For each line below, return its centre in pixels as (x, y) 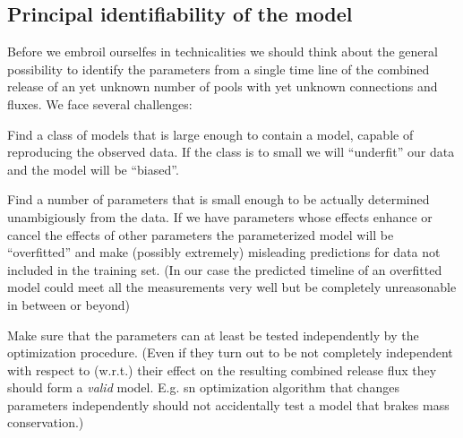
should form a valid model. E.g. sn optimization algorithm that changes (203, 387)
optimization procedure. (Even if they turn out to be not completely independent (230, 352)
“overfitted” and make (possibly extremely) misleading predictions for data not (224, 252)
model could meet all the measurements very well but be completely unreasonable (232, 287)
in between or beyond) (69, 304)
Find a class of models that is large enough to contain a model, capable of (210, 134)
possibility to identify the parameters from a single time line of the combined (219, 69)
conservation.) (46, 422)
